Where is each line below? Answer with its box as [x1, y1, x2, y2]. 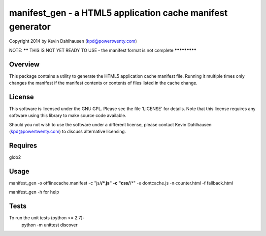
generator [9, 21, 51, 32]
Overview [9, 60, 40, 68]
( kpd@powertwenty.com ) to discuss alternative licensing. [9, 128, 126, 135]
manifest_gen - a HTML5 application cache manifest [9, 7, 228, 18]
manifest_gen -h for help [9, 189, 59, 195]
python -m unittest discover [21, 222, 78, 228]
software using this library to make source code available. [9, 113, 127, 118]
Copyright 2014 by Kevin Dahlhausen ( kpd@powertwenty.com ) [9, 38, 137, 44]
